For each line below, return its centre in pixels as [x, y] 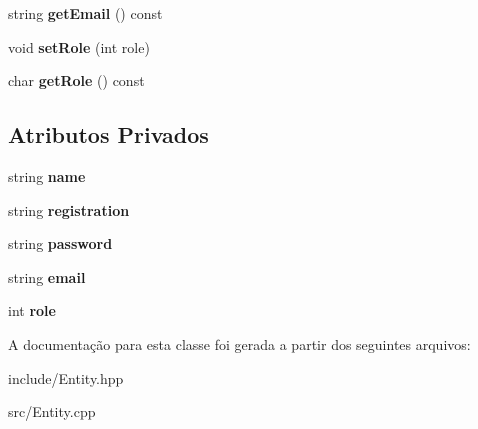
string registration [69, 209]
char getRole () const [76, 80]
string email [47, 276]
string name [47, 175]
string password [60, 243]
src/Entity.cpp [52, 411]
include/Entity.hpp [66, 377]
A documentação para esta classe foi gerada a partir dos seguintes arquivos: [239, 343]
